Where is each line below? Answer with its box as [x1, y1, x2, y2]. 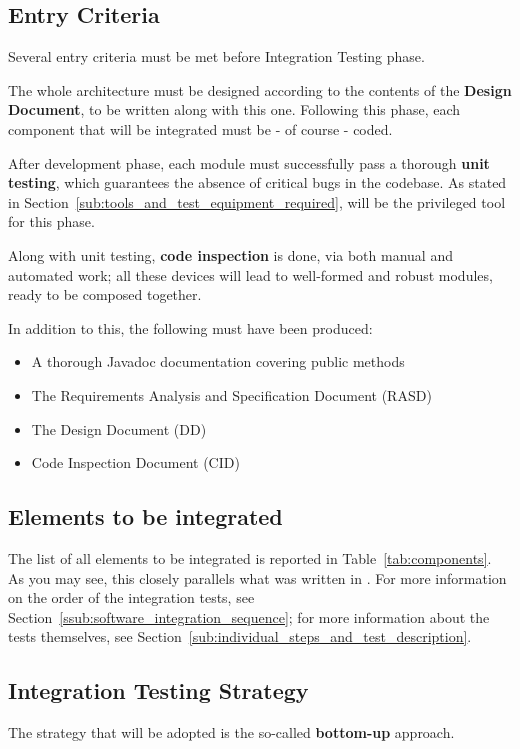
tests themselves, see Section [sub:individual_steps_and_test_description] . [8, 626, 472, 647]
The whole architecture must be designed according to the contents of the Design [8, 79, 512, 100]
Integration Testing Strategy [8, 675, 309, 706]
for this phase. [8, 211, 95, 232]
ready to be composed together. [8, 284, 202, 305]
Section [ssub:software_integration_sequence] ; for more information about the [8, 606, 490, 627]
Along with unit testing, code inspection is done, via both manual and [8, 244, 453, 265]
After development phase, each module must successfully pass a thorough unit [8, 152, 490, 173]
